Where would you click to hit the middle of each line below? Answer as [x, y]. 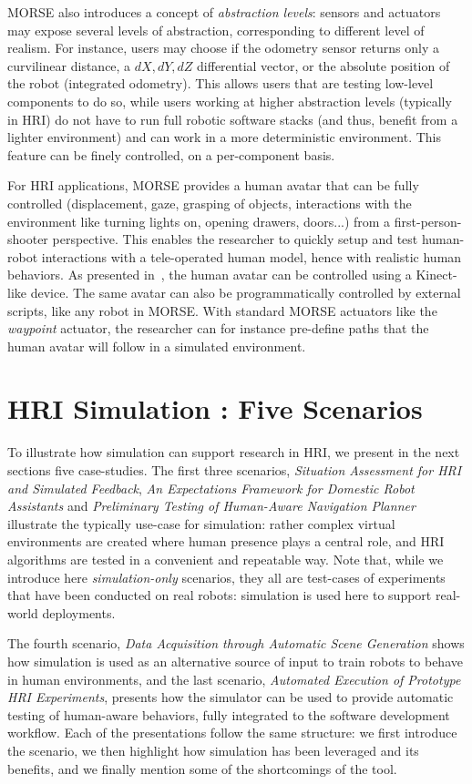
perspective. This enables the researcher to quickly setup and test [235, 239]
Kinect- [436, 275]
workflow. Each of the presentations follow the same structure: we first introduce [232, 733]
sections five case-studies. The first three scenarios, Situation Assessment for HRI [235, 470]
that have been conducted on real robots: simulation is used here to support [220, 595]
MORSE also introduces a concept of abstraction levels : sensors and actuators [224, 12]
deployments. [79, 612]
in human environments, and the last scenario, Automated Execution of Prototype [234, 679]
